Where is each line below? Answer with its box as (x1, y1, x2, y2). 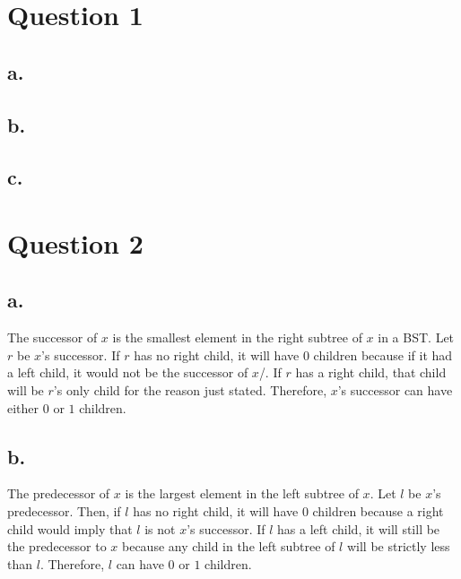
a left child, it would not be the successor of (7, 363, 248, 382)
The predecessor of (7, 484, 110, 503)
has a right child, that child (295, 363, 447, 382)
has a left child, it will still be (277, 519, 440, 538)
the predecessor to (7, 537, 107, 556)
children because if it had (313, 345, 453, 364)
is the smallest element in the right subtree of (112, 328, 362, 347)
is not (144, 519, 176, 538)
